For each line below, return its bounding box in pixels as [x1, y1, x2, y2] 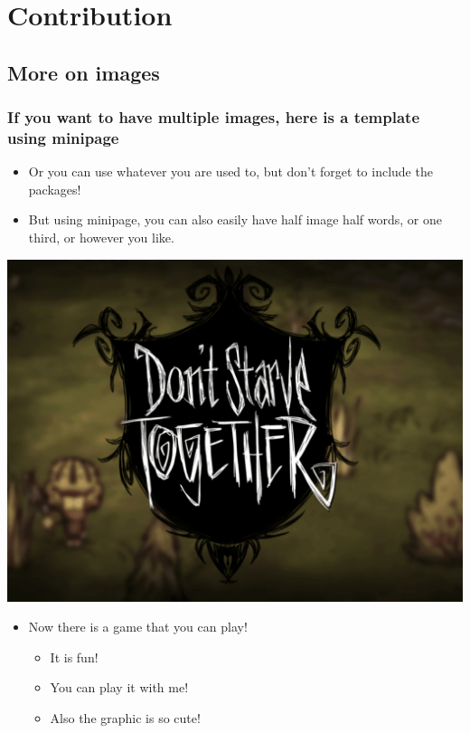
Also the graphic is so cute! [50, 709, 201, 728]
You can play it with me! [50, 678, 189, 697]
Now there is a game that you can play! [28, 617, 248, 636]
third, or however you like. [28, 228, 174, 247]
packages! [28, 179, 81, 198]
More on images [7, 58, 160, 86]
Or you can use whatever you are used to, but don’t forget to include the [28, 162, 433, 181]
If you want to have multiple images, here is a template [7, 106, 420, 129]
